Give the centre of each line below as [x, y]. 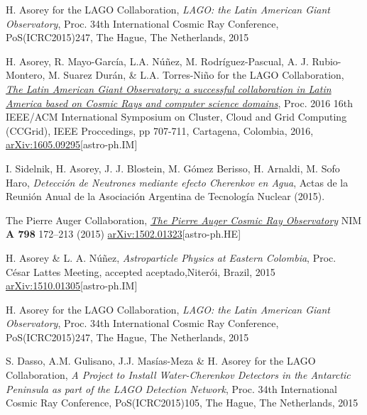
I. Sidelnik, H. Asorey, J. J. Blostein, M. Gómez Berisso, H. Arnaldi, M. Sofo [173, 168]
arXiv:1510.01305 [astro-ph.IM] [72, 286]
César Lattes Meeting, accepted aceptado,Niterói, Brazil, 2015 [141, 271]
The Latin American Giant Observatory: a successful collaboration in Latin [169, 88]
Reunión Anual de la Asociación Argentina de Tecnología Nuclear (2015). [165, 196]
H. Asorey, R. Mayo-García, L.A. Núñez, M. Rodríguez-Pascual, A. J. [157, 61]
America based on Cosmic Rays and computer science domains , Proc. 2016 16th [180, 103]
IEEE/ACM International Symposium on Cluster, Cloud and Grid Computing [176, 117]
